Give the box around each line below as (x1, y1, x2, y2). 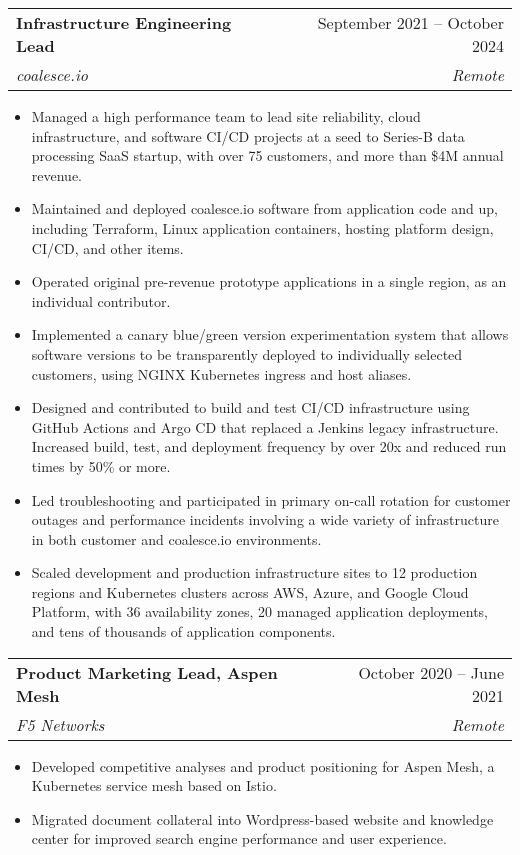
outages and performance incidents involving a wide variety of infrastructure (31, 509, 499, 530)
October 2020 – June (358, 660, 504, 684)
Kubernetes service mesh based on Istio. (31, 775, 277, 796)
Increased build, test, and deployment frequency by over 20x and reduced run (31, 436, 507, 457)
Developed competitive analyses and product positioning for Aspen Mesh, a (31, 755, 495, 776)
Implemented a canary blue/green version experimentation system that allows (31, 324, 509, 345)
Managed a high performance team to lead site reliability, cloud (31, 106, 421, 126)
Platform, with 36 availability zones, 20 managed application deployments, (31, 601, 488, 622)
